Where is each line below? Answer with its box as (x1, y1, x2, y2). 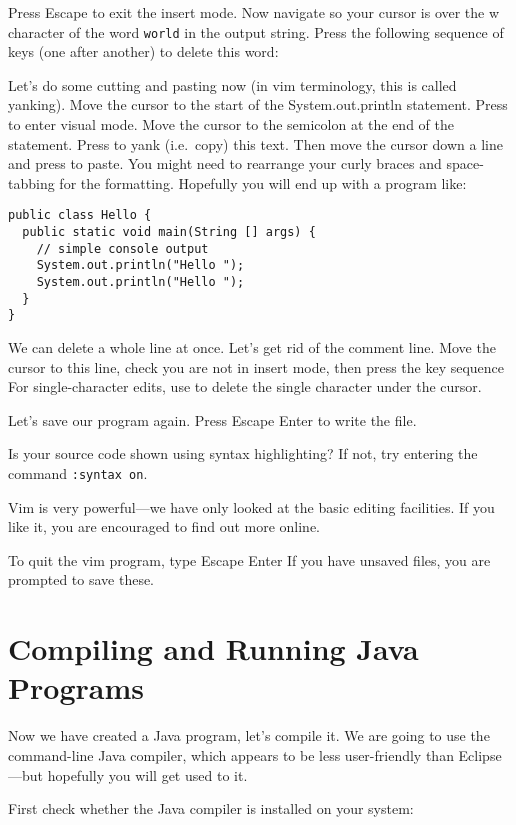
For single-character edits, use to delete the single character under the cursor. (8, 376, 482, 397)
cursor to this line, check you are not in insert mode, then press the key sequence (8, 356, 505, 377)
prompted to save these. (8, 569, 155, 590)
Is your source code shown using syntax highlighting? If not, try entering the (8, 443, 478, 464)
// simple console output (36, 241, 209, 256)
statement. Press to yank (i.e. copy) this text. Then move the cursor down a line (8, 133, 503, 154)
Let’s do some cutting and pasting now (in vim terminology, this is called (8, 74, 457, 95)
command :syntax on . (8, 462, 148, 483)
